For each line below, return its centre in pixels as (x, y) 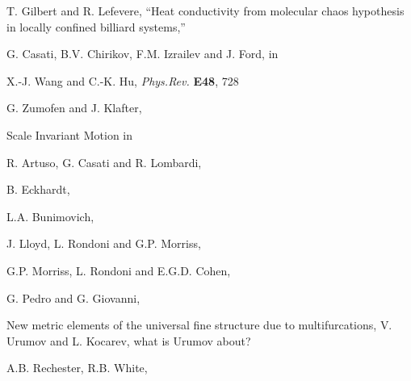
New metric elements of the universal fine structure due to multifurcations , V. (199, 325)
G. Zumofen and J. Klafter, (74, 108)
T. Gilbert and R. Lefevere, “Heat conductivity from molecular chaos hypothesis (205, 10)
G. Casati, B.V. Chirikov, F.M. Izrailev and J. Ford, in (143, 54)
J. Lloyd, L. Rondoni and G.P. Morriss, (104, 243)
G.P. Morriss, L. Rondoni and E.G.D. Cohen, (119, 270)
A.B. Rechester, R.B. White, (77, 368)
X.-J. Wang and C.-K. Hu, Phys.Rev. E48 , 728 (123, 80)
